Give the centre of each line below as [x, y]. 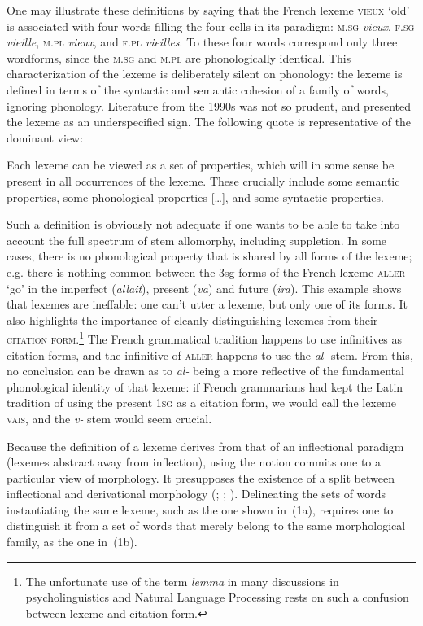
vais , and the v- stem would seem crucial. [109, 418]
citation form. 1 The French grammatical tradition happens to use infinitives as [205, 337]
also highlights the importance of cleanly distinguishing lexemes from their [192, 320]
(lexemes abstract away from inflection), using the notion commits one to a [194, 462]
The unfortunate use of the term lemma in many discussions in [182, 581]
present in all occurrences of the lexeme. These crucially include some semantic [203, 180]
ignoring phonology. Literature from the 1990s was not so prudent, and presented [209, 105]
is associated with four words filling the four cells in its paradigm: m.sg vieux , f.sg [211, 26]
